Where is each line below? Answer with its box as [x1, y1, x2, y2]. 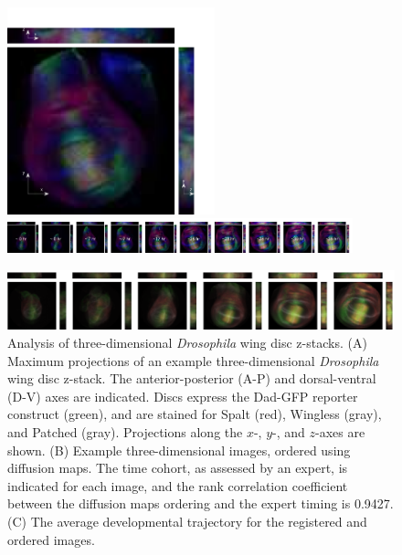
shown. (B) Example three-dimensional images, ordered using [7, 440, 351, 459]
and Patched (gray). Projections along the [7, 422, 243, 441]
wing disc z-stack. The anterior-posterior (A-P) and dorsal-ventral [7, 369, 376, 388]
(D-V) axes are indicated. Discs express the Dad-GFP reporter [7, 386, 358, 405]
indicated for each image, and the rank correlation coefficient [7, 476, 348, 495]
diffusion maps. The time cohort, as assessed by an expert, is [7, 458, 348, 477]
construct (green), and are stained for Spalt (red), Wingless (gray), [7, 404, 382, 424]
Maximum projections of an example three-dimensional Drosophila [7, 351, 379, 370]
